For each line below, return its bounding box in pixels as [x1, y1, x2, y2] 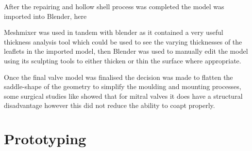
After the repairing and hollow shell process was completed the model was [4, 1, 224, 11]
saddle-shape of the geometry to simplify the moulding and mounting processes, [4, 81, 241, 91]
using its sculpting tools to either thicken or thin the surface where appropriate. [4, 55, 241, 65]
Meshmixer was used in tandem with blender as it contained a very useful [4, 27, 223, 37]
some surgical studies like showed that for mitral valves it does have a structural [4, 91, 243, 101]
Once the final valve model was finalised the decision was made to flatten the [4, 72, 233, 82]
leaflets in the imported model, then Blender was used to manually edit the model [4, 46, 248, 56]
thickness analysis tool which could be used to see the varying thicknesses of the [4, 36, 242, 46]
